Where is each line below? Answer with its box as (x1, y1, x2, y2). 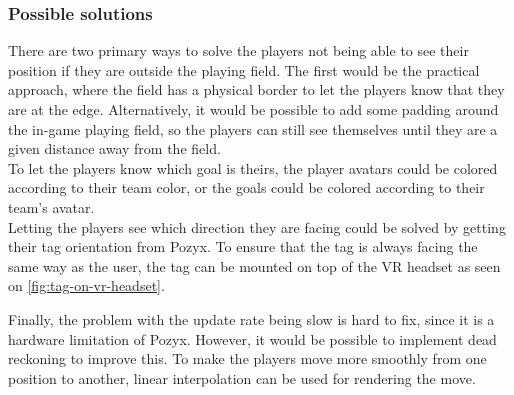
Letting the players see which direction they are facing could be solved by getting (8, 216, 506, 237)
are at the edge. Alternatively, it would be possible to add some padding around (8, 99, 499, 119)
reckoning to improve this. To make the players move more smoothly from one (8, 348, 487, 369)
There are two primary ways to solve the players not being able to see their (8, 40, 469, 61)
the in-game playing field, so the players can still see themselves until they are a (8, 118, 498, 139)
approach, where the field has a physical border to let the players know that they (8, 79, 505, 100)
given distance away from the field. (8, 138, 221, 159)
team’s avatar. (8, 196, 95, 217)
